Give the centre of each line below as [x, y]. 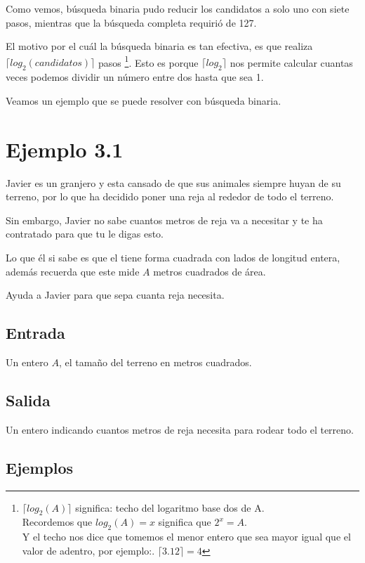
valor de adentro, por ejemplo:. [88, 550]
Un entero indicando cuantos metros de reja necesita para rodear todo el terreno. [180, 429]
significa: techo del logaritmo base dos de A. [170, 507]
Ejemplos [40, 467]
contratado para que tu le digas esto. [85, 234]
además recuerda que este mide [73, 271]
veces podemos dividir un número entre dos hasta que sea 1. [135, 77]
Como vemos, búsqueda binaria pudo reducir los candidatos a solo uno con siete [178, 8]
